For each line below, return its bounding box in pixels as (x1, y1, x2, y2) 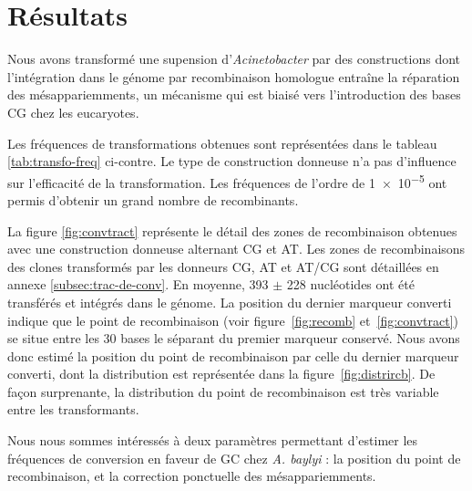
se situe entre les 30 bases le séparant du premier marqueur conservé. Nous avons (7, 329, 460, 348)
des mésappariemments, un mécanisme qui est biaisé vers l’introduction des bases (7, 85, 461, 104)
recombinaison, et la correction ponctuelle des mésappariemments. (7, 466, 376, 486)
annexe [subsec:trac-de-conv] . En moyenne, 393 (7, 275, 269, 294)
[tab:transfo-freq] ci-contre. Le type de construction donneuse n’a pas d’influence (7, 151, 457, 171)
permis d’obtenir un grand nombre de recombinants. (7, 190, 299, 209)
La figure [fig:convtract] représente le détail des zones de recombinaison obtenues (7, 221, 457, 240)
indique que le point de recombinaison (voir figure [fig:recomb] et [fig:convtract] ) (7, 310, 459, 329)
